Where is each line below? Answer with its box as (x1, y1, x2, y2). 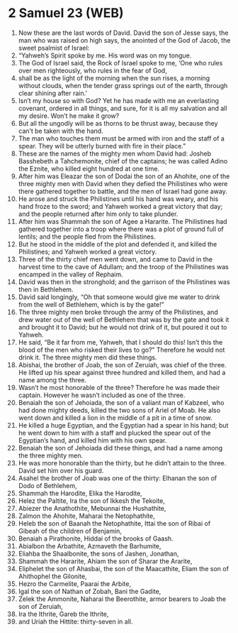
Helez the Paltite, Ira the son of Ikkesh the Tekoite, (18, 496, 166, 505)
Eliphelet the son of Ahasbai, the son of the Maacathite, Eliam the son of (18, 564, 229, 573)
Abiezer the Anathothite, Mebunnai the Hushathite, (18, 504, 166, 512)
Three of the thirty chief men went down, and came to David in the (18, 254, 213, 264)
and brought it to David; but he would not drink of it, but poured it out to (18, 323, 227, 331)
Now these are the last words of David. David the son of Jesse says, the (18, 28, 229, 37)
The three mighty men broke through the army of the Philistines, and (18, 308, 218, 316)
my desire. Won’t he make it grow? (18, 112, 120, 120)
